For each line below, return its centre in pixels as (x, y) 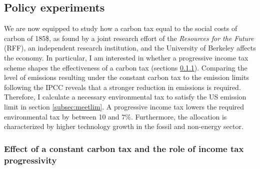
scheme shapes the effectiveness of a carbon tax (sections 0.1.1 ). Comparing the (126, 67)
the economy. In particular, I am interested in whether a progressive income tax (126, 57)
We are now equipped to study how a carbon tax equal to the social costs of (121, 28)
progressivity (30, 160)
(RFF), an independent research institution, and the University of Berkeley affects (130, 48)
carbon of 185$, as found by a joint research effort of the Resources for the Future (129, 38)
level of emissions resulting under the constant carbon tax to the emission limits (126, 77)
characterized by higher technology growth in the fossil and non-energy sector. (124, 126)
